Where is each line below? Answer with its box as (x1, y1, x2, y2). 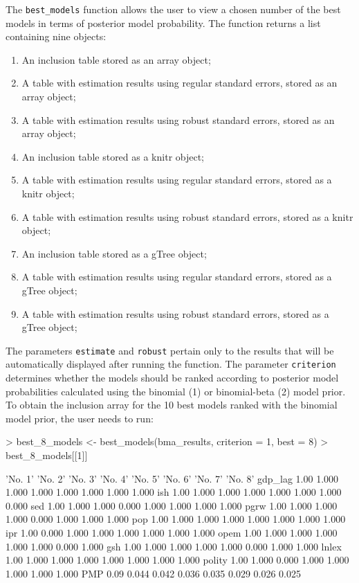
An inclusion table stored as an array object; (21, 52, 211, 66)
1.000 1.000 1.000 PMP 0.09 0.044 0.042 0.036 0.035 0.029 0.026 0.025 (6, 566, 301, 580)
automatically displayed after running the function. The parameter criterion (6, 357, 336, 371)
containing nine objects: (6, 29, 107, 44)
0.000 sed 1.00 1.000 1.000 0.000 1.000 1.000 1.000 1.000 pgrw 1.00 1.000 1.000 (6, 498, 338, 512)
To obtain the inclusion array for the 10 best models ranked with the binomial (6, 397, 338, 412)
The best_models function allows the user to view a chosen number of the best (6, 2, 341, 16)
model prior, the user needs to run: (6, 411, 154, 425)
